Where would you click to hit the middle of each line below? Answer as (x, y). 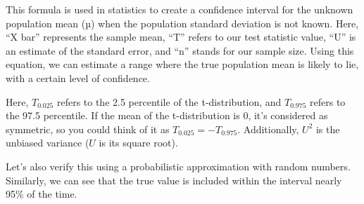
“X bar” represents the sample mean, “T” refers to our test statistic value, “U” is (181, 37)
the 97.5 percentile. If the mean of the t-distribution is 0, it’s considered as (167, 115)
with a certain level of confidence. (78, 77)
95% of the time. (42, 194)
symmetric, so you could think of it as (88, 129)
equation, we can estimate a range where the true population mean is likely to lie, (182, 64)
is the (328, 129)
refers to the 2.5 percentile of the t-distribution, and (169, 101)
